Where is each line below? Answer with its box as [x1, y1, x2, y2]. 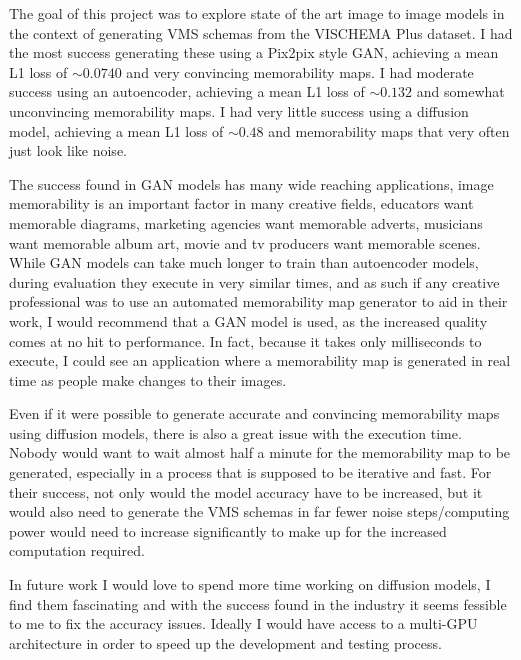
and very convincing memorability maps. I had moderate [126, 61, 474, 82]
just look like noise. [9, 140, 127, 161]
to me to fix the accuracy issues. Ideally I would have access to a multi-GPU [9, 613, 478, 634]
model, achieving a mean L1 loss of [9, 120, 224, 141]
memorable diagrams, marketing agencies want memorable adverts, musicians [9, 212, 483, 233]
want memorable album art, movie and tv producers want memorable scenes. [9, 232, 481, 253]
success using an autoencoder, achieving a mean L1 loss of [9, 81, 365, 102]
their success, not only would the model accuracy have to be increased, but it [9, 481, 483, 502]
